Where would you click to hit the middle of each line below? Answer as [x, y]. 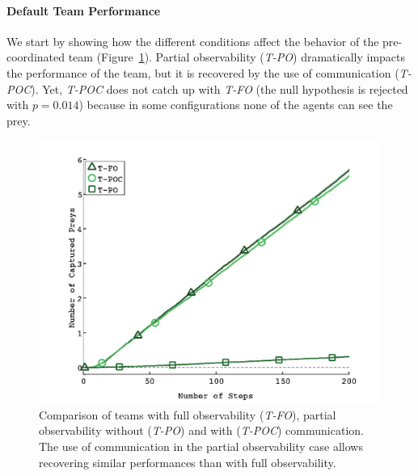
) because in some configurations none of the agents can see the [236, 105]
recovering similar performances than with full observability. [188, 462]
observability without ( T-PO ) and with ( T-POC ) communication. [201, 430]
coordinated [36, 57]
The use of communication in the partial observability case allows [201, 446]
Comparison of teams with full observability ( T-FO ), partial [188, 414]
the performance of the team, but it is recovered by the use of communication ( [203, 72]
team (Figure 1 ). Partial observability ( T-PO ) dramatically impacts [237, 57]
